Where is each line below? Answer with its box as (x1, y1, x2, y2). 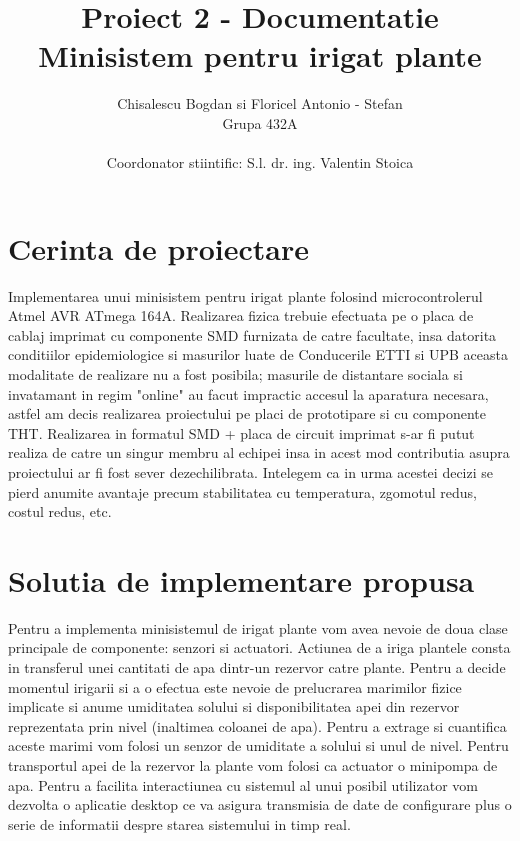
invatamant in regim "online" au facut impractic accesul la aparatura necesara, (8, 383, 489, 404)
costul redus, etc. (8, 501, 112, 522)
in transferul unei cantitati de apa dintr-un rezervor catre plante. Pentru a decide (8, 657, 506, 678)
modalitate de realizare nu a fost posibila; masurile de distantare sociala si (8, 364, 463, 384)
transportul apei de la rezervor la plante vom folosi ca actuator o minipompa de (8, 755, 498, 776)
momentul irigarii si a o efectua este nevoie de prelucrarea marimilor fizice (8, 676, 462, 697)
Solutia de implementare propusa (8, 559, 475, 600)
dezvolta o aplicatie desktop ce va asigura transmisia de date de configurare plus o (8, 794, 512, 815)
